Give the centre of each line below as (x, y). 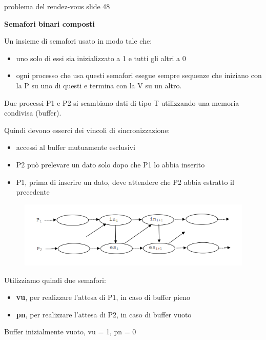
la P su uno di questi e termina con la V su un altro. (99, 85)
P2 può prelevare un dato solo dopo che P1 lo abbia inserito (110, 164)
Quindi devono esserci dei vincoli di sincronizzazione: (87, 130)
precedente (33, 192)
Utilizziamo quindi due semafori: (55, 280)
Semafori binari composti (49, 23)
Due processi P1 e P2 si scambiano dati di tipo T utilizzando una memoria (122, 102)
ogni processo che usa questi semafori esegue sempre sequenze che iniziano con (139, 75)
